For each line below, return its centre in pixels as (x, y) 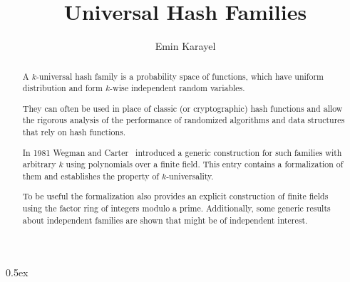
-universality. (190, 176)
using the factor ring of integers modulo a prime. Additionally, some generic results (176, 208)
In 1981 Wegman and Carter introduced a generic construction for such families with (182, 152)
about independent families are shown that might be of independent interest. (165, 220)
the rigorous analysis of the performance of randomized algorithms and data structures (184, 120)
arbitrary (39, 164)
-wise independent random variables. (177, 88)
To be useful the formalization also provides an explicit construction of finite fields (175, 196)
